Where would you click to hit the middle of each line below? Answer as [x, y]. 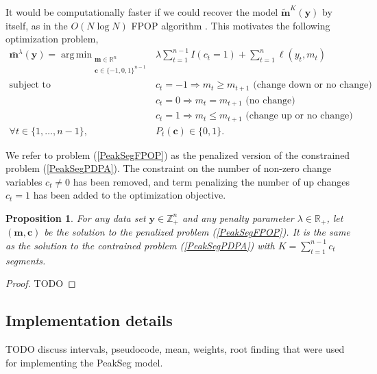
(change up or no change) [299, 116]
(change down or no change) [313, 85]
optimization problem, [52, 39]
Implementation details [89, 320]
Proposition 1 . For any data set [76, 217]
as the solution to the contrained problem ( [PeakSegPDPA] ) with [140, 245]
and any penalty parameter [238, 217]
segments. [26, 260]
